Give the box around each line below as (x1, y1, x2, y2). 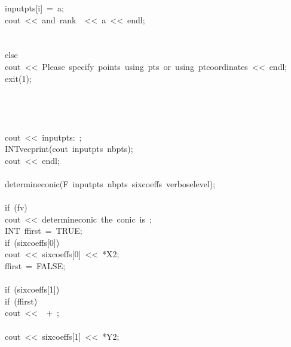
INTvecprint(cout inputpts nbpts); (5, 142, 133, 155)
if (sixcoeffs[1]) (5, 283, 60, 296)
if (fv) (5, 201, 27, 214)
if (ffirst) (5, 294, 38, 307)
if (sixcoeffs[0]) (5, 236, 60, 248)
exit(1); (5, 72, 32, 84)
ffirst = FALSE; (5, 260, 66, 272)
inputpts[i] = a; (5, 2, 64, 14)
